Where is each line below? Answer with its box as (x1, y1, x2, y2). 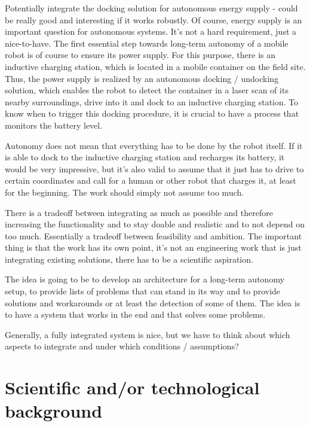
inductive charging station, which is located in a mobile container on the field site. (5, 60, 306, 72)
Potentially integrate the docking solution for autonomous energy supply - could (5, 2, 298, 14)
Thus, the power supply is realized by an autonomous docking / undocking (5, 72, 279, 84)
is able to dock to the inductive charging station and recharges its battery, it (5, 151, 285, 163)
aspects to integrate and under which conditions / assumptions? (5, 340, 239, 352)
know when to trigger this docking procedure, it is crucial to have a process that (5, 107, 299, 120)
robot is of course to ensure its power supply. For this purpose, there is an (5, 48, 275, 61)
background (5, 398, 103, 423)
